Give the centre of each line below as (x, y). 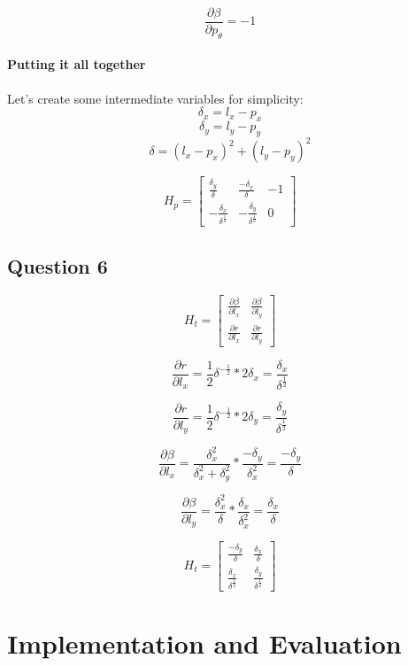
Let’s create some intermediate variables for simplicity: (155, 98)
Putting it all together (77, 64)
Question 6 (58, 265)
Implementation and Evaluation (204, 643)
